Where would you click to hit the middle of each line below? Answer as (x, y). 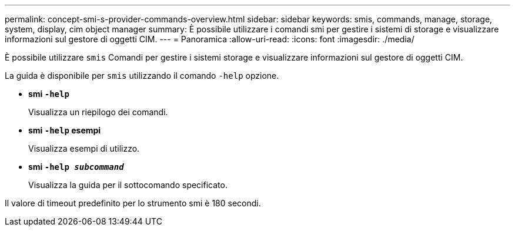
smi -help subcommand (76, 167)
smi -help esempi (65, 130)
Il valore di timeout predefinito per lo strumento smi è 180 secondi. (133, 203)
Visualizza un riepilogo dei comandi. (98, 112)
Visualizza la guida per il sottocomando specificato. (128, 185)
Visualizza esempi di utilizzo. (84, 148)
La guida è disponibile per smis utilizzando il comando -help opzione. (142, 76)
